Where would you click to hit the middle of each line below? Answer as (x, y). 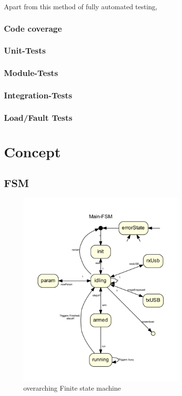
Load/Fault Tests (38, 117)
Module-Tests (31, 73)
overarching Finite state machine (72, 388)
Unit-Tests (25, 50)
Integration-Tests (38, 95)
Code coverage (33, 28)
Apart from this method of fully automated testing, (81, 6)
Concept (32, 151)
